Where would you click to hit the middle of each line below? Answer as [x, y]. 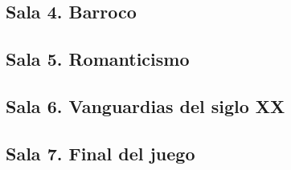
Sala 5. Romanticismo [98, 59]
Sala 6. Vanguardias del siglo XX [145, 105]
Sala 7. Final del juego [100, 153]
